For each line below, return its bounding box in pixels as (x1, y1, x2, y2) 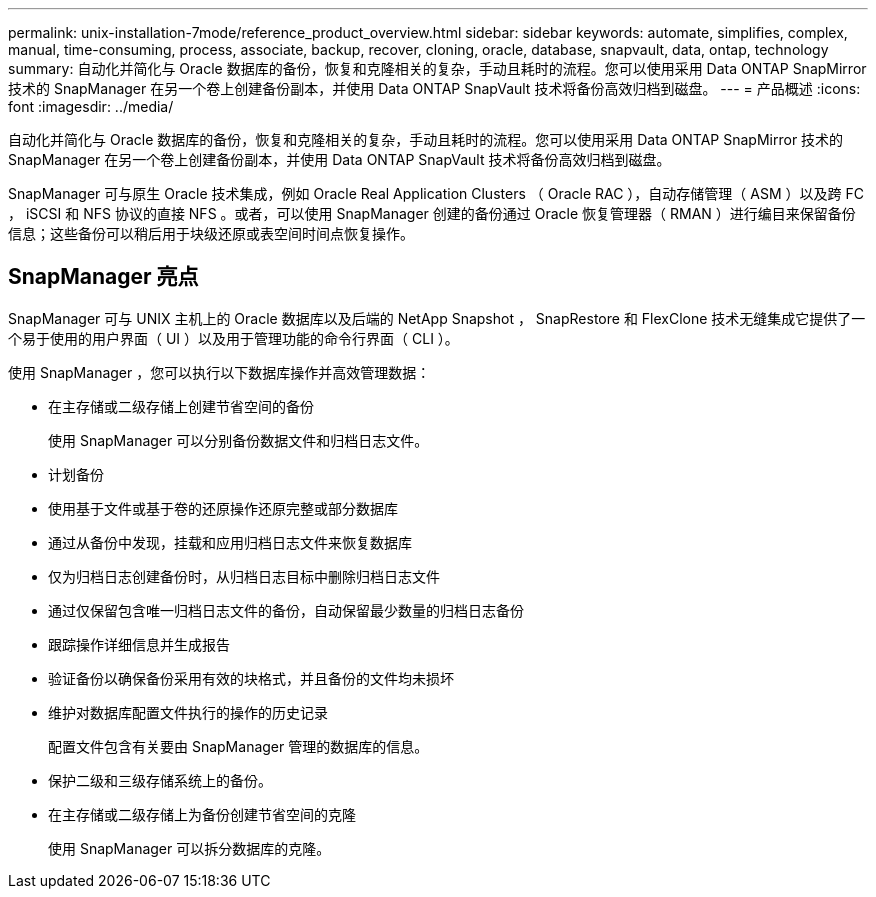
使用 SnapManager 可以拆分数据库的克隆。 (48, 839, 331, 857)
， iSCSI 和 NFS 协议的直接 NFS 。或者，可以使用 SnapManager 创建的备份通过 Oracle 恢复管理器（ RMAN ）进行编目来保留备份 (8, 205, 856, 222)
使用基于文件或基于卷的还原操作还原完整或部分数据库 (48, 499, 398, 517)
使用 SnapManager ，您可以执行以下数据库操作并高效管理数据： (8, 363, 431, 381)
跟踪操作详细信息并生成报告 (48, 635, 230, 653)
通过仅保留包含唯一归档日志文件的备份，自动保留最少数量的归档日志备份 (48, 601, 524, 619)
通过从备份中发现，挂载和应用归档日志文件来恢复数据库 (48, 533, 412, 551)
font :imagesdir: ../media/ (8, 98, 174, 115)
